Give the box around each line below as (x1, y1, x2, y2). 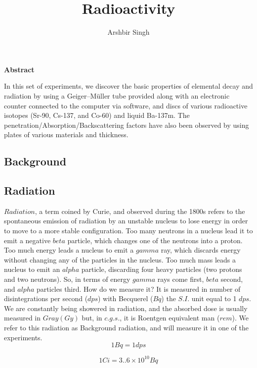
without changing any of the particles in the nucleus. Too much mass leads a (4, 254, 236, 264)
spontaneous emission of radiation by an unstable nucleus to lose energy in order (4, 215, 248, 226)
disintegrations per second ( (4, 293, 88, 304)
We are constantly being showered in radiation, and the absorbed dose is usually (4, 303, 248, 313)
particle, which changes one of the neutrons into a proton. (67, 235, 243, 245)
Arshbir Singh (107, 27, 150, 37)
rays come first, (157, 274, 204, 284)
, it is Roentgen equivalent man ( (120, 313, 220, 323)
